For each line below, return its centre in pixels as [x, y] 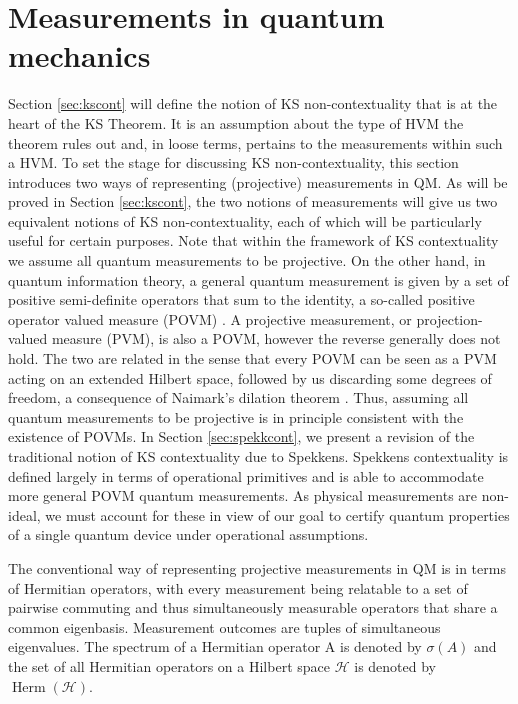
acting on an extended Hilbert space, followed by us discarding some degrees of [250, 377]
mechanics [79, 55]
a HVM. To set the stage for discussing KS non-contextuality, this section [233, 162]
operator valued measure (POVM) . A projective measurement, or [210, 318]
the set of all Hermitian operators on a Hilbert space [169, 665]
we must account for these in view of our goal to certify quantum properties [277, 514]
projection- [449, 318]
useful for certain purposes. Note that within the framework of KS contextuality [253, 240]
